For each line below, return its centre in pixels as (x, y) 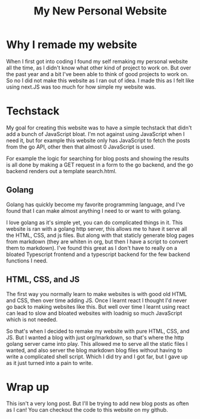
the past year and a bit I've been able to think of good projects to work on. (97, 74)
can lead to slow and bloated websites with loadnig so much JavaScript (94, 313)
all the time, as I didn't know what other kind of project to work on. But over (99, 68)
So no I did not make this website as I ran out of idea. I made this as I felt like (100, 80)
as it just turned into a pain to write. (50, 363)
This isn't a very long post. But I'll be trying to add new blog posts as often (98, 403)
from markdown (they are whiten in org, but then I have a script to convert (97, 242)
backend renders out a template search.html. (61, 171)
